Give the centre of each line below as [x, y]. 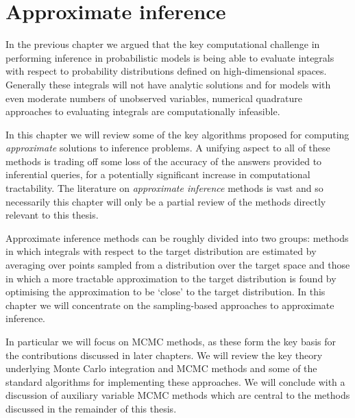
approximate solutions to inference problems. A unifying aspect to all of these [168, 148]
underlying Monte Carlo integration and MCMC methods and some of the [161, 368]
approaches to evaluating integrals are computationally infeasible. [143, 111]
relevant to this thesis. [52, 215]
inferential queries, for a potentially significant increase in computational [158, 174]
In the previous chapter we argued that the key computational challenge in [163, 44]
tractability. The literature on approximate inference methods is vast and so [164, 188]
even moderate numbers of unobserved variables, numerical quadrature [154, 98]
